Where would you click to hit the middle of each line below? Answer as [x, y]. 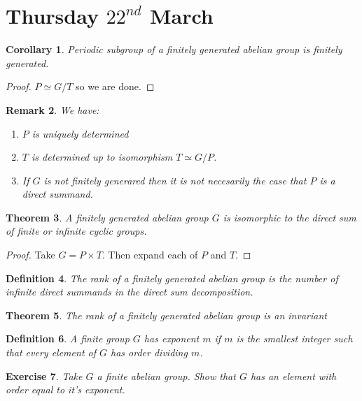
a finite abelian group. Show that [166, 376]
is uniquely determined [80, 133]
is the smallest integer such [294, 338]
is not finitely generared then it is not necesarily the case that [175, 180]
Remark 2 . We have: [53, 109]
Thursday [52, 16]
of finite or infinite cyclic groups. [76, 231]
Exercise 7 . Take [44, 376]
